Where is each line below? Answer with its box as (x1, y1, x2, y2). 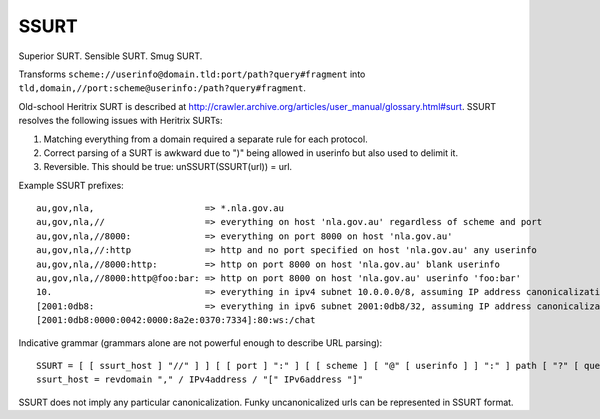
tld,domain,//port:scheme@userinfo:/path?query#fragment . (18, 82, 307, 94)
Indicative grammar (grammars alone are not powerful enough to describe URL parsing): (18, 336, 383, 349)
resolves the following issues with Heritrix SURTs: (18, 115, 223, 127)
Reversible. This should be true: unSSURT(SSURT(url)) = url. (43, 161, 293, 173)
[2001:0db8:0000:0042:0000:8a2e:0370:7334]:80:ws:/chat (36, 315, 316, 326)
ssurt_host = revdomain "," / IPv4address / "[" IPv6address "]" (36, 374, 364, 385)
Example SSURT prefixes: (18, 179, 124, 191)
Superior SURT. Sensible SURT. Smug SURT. (18, 50, 203, 62)
